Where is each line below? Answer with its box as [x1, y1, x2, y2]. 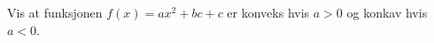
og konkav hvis [346, 4, 428, 21]
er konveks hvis [227, 4, 310, 21]
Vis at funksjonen [7, 4, 103, 21]
